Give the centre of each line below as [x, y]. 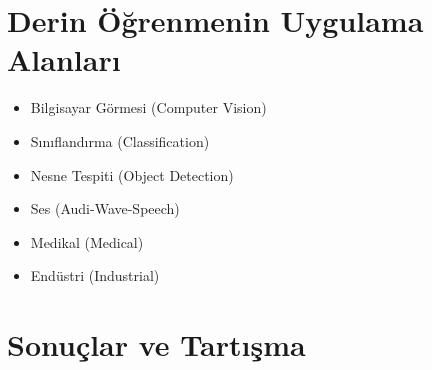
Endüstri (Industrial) [95, 275]
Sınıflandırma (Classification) [120, 140]
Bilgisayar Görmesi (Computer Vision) [148, 107]
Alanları [64, 59]
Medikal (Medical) [87, 241]
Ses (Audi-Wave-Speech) [105, 208]
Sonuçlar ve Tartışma [156, 344]
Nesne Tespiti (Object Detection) [132, 174]
